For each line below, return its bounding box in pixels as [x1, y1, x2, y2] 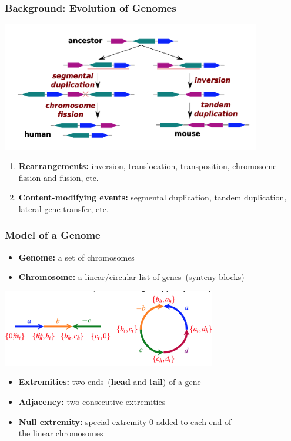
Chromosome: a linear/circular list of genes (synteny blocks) [18, 271, 245, 283]
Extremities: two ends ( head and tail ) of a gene [18, 376, 201, 388]
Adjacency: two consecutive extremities [18, 395, 166, 407]
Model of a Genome [5, 228, 101, 242]
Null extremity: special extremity [18, 415, 147, 427]
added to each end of [156, 415, 232, 427]
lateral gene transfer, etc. [18, 202, 109, 215]
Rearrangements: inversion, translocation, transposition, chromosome [18, 160, 277, 172]
